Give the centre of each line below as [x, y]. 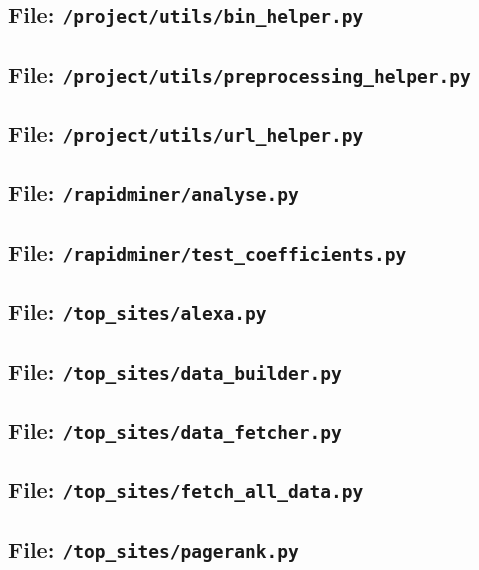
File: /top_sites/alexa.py [137, 311]
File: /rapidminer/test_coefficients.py [207, 251]
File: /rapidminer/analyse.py [153, 192]
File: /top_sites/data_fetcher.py [175, 429]
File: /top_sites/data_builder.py [175, 370]
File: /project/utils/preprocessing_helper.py [239, 73]
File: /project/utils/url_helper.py [186, 133]
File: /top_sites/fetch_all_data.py [186, 489]
